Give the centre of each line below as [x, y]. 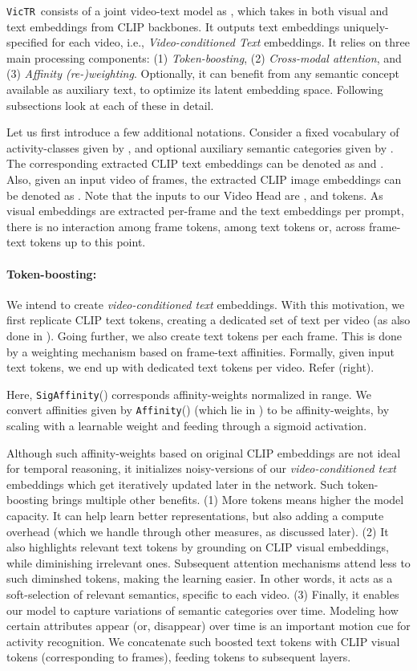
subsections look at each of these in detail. [110, 105]
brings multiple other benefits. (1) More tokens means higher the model [228, 500]
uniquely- [366, 26]
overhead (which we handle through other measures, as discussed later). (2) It [198, 531]
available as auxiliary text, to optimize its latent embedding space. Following [195, 89]
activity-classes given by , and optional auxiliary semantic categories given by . [200, 147]
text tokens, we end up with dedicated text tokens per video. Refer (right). [190, 367]
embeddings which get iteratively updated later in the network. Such [175, 484]
